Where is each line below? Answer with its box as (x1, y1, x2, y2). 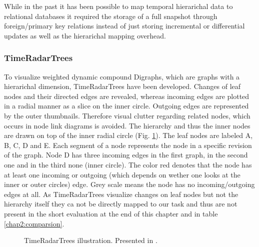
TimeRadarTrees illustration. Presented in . (24, 235, 157, 245)
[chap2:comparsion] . (4, 218, 64, 228)
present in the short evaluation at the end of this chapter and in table (4, 208, 218, 218)
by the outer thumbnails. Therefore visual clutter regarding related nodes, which (4, 110, 250, 120)
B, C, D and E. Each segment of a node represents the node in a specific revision (4, 139, 252, 150)
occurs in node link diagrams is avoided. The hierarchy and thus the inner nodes (4, 120, 250, 130)
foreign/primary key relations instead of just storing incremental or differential (4, 20, 245, 31)
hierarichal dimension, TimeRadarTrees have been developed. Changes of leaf (4, 81, 241, 91)
